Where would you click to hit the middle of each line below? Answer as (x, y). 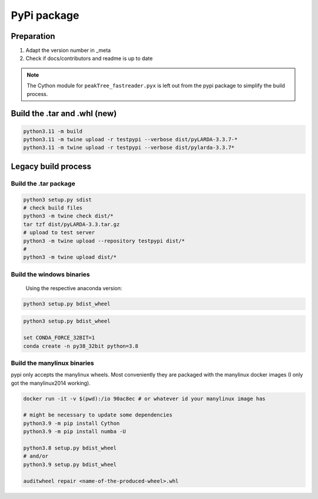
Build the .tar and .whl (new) (64, 114)
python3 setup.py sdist (58, 199)
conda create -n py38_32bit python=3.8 (81, 346)
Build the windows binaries (50, 274)
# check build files (53, 208)
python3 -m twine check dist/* (69, 216)
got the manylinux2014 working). (51, 383)
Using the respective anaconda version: (74, 288)
